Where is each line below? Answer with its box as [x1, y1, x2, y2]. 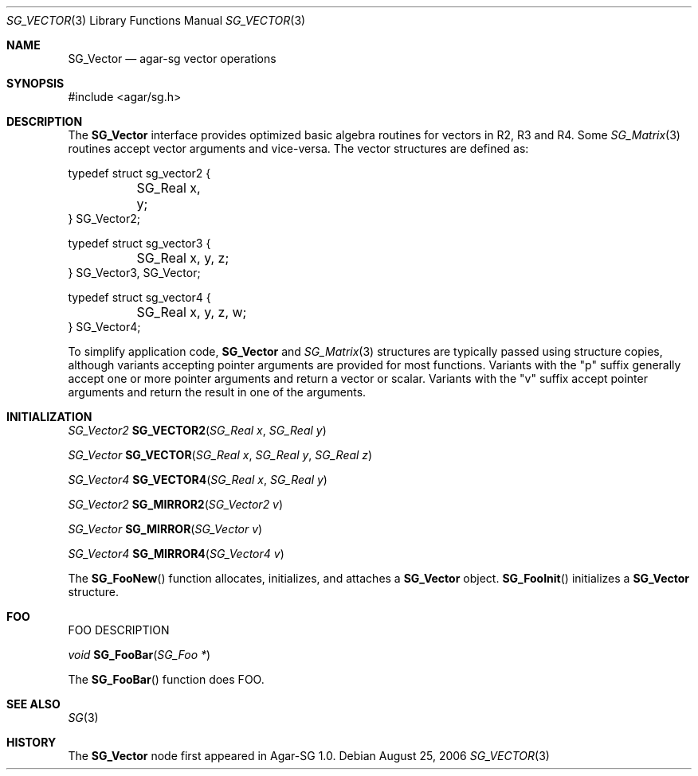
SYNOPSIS [6, 76, 65, 90]
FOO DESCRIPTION [68, 623, 170, 637]
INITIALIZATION [6, 410, 92, 423]
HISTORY [6, 735, 57, 749]
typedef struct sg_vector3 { [68, 236, 211, 250]
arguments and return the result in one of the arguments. [68, 385, 367, 399]
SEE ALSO [6, 697, 61, 711]
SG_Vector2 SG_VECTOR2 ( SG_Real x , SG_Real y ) [68, 423, 327, 437]
